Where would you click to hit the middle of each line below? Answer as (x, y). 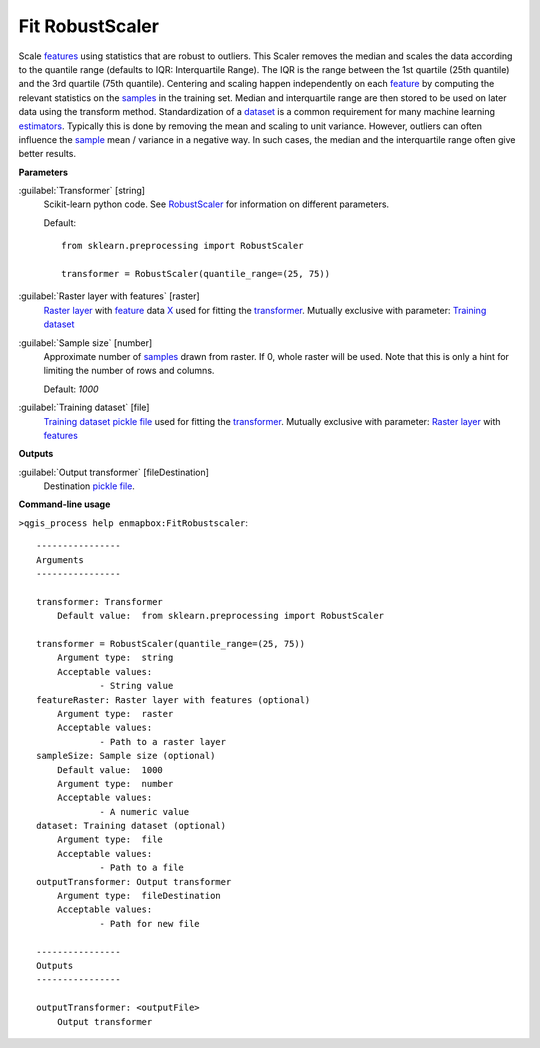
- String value (136, 686)
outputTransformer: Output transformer (134, 881)
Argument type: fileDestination (139, 896)
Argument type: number (115, 783)
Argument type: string (115, 658)
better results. (47, 154)
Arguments (60, 559)
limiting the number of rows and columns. (129, 371)
